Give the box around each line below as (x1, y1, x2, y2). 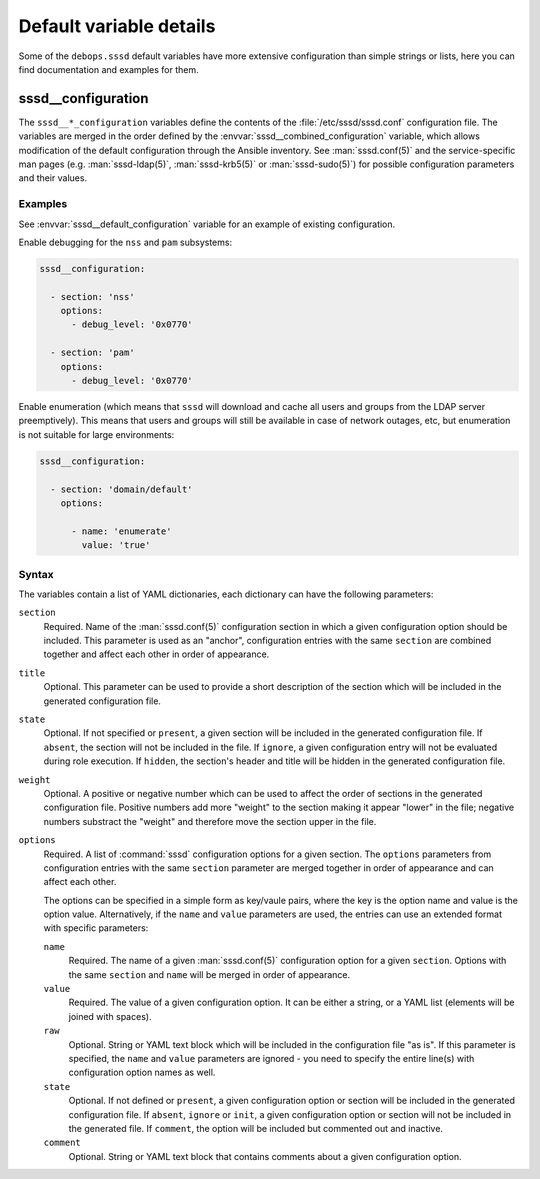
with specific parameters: (43, 922, 149, 934)
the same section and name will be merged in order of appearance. (68, 968, 351, 980)
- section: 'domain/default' (50, 483, 194, 495)
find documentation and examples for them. (18, 63, 199, 75)
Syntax (18, 567, 54, 581)
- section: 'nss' (50, 291, 135, 302)
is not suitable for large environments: (18, 428, 175, 440)
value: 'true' (81, 540, 151, 551)
